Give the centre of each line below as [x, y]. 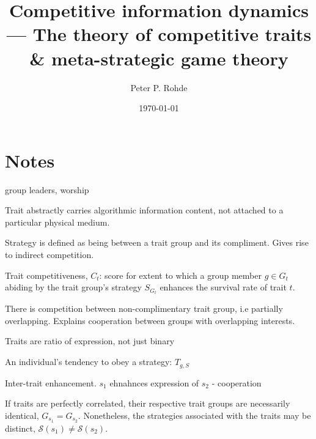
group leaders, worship [47, 189]
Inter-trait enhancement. [51, 382]
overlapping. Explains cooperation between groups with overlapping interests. [150, 320]
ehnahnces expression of [154, 382]
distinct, [20, 428]
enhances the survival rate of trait [223, 287]
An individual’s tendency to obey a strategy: [89, 362]
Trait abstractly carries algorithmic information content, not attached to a [144, 210]
